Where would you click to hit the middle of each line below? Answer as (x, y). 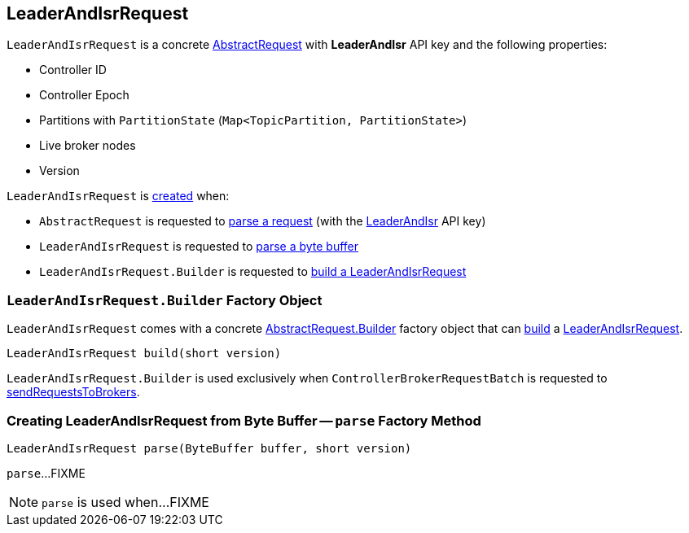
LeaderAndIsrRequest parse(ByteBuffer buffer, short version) (209, 448)
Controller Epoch (84, 95)
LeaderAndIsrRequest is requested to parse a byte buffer (199, 247)
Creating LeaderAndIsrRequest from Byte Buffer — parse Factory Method (244, 420)
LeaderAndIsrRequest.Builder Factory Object (165, 300)
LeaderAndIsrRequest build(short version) (144, 354)
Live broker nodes (88, 146)
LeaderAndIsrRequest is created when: (118, 196)
